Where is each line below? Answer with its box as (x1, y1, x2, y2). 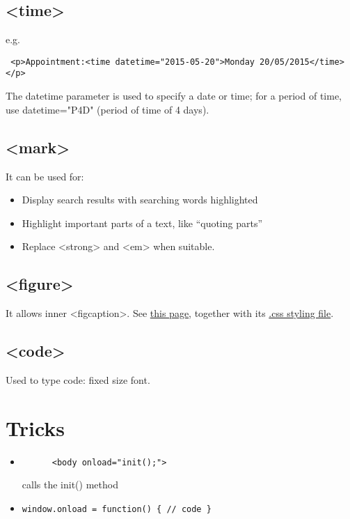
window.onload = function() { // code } (22, 504, 212, 514)
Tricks (6, 413, 65, 442)
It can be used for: (6, 169, 84, 183)
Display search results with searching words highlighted (22, 192, 258, 207)
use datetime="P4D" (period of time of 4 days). (6, 102, 209, 116)
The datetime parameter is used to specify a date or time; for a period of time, (6, 88, 342, 103)
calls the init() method (22, 477, 118, 492)
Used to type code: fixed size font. (6, 372, 150, 387)
